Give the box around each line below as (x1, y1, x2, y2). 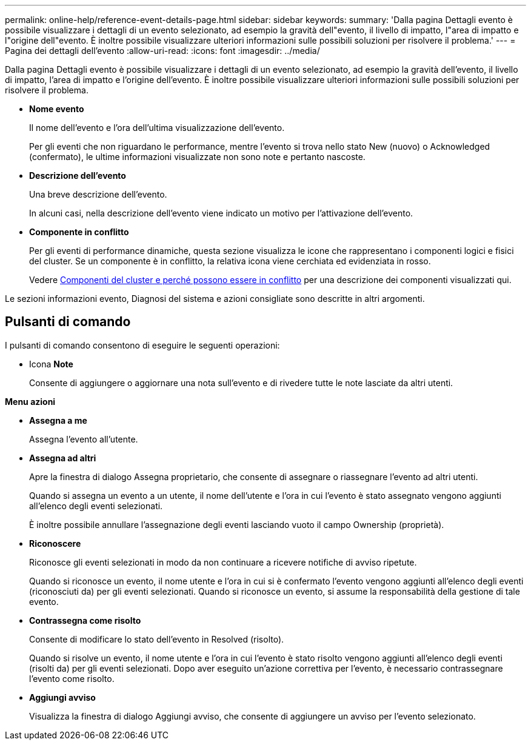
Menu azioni (5, 396, 56, 407)
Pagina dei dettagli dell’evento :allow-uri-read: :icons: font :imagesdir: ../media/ (5, 45, 320, 56)
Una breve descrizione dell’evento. (29, 189, 167, 199)
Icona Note (29, 358, 73, 369)
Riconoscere (29, 538, 81, 549)
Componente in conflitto (29, 227, 129, 237)
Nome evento (29, 104, 84, 114)
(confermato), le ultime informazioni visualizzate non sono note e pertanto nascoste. (29, 152, 366, 162)
